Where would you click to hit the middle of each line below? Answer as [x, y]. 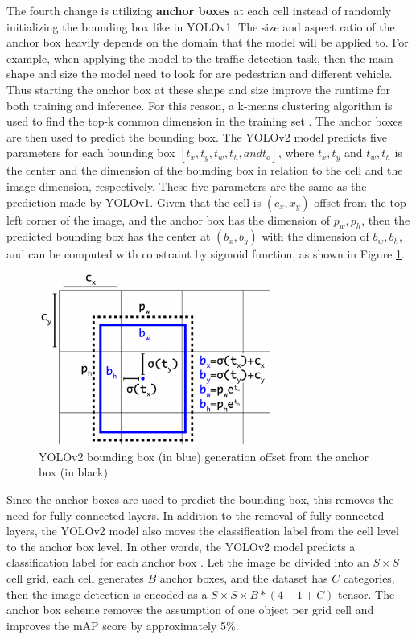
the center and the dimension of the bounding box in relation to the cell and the [205, 170]
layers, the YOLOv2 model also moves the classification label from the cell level [203, 531]
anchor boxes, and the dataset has [244, 578]
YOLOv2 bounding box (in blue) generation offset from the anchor [204, 456]
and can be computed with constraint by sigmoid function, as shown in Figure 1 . [206, 254]
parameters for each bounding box [91, 153]
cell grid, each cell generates [75, 578]
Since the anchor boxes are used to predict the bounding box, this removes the [200, 499]
